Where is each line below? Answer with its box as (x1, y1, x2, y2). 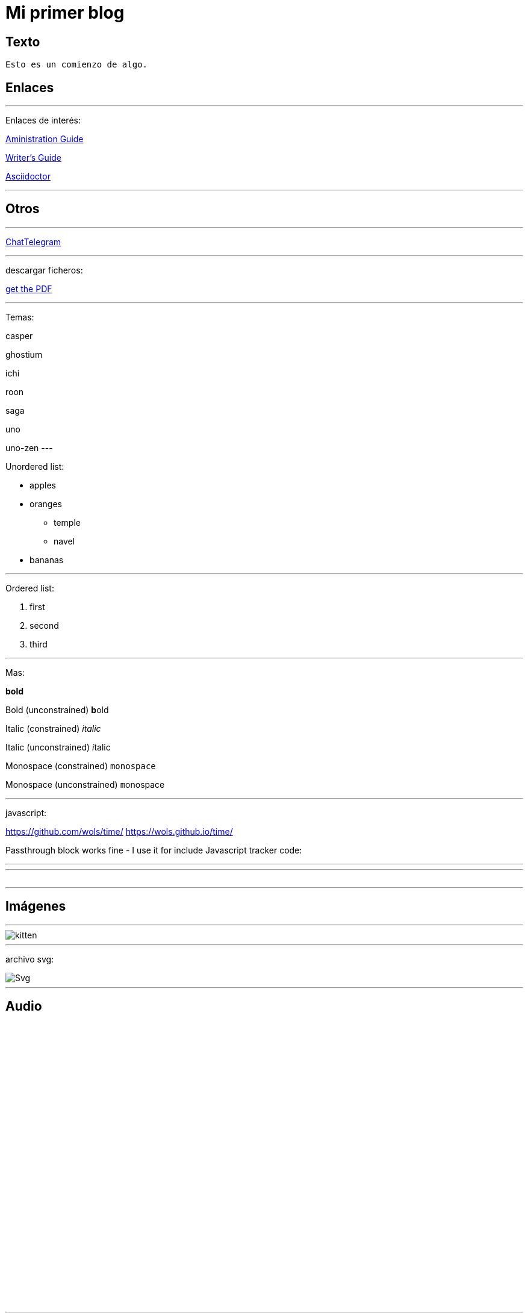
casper (5, 330, 33, 341)
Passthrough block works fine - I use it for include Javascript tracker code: (5, 844, 302, 855)
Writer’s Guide (5, 152, 61, 163)
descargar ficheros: (5, 264, 83, 275)
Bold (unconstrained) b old (5, 704, 109, 715)
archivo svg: (5, 953, 54, 964)
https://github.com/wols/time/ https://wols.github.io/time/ (5, 826, 233, 837)
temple (54, 517, 81, 528)
